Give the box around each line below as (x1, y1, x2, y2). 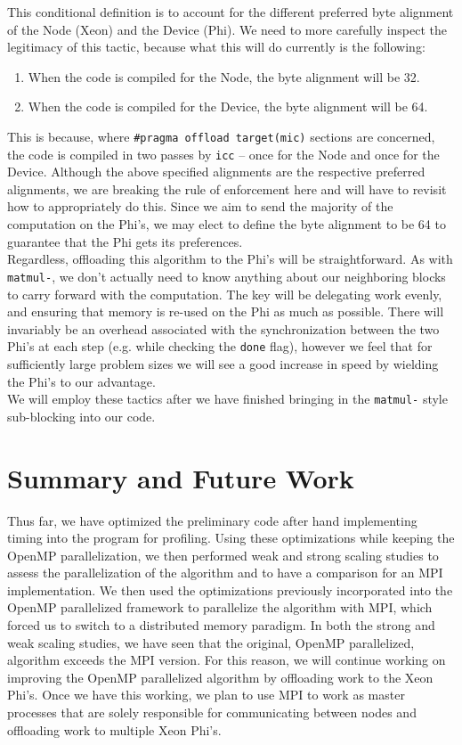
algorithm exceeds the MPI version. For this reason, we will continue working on (7, 651, 446, 669)
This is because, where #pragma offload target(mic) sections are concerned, (7, 127, 435, 145)
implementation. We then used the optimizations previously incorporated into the (7, 580, 453, 599)
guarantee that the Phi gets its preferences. (7, 232, 243, 250)
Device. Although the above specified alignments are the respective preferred (7, 162, 426, 181)
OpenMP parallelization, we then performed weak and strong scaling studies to (7, 545, 439, 564)
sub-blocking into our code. (7, 406, 156, 425)
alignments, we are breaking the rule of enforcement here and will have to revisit (7, 179, 447, 198)
